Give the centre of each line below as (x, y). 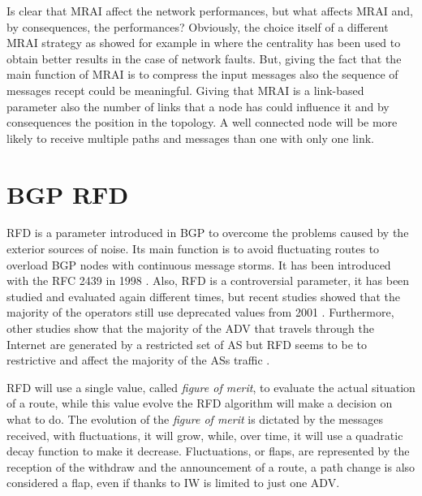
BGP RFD (68, 194)
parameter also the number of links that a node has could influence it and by (198, 106)
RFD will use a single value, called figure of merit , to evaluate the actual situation (211, 387)
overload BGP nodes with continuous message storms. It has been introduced (199, 264)
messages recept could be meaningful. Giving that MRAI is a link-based (185, 90)
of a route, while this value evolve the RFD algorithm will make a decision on (200, 403)
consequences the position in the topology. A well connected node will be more (202, 122)
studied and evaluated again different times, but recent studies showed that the (204, 296)
